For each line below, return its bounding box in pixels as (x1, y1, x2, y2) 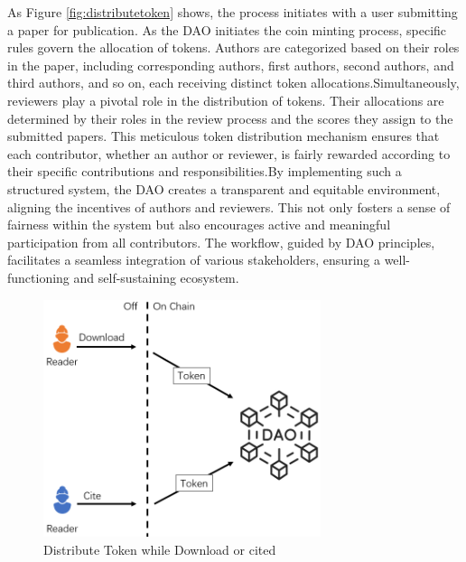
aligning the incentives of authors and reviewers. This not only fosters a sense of (7, 197, 451, 216)
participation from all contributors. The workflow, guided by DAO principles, (7, 232, 435, 251)
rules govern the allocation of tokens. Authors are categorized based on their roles (7, 38, 460, 57)
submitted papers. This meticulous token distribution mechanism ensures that (7, 126, 440, 145)
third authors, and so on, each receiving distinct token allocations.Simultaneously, (7, 73, 460, 92)
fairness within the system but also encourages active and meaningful (7, 215, 391, 234)
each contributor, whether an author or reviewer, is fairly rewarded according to (7, 144, 451, 163)
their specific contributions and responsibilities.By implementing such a (7, 162, 402, 181)
